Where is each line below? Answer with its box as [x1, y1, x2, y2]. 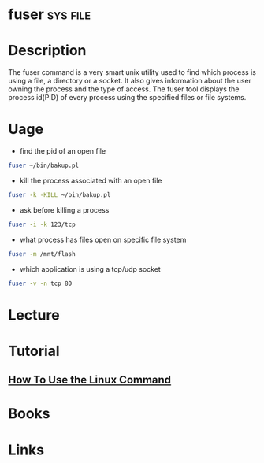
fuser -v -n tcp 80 [8, 280, 73, 287]
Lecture [8, 306, 61, 324]
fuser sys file [8, 6, 91, 24]
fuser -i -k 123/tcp [8, 220, 76, 228]
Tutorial [8, 342, 61, 360]
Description [8, 42, 87, 60]
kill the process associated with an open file [19, 176, 163, 185]
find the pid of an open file [19, 146, 106, 156]
